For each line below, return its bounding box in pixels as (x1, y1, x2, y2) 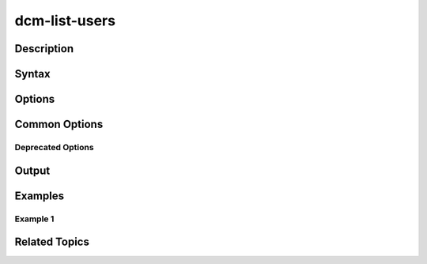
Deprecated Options (14, 141, 94, 153)
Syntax (14, 67, 51, 81)
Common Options (14, 118, 104, 131)
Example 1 (14, 213, 55, 224)
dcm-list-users (14, 12, 116, 29)
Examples (14, 189, 65, 202)
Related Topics (14, 236, 90, 249)
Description (14, 42, 74, 55)
